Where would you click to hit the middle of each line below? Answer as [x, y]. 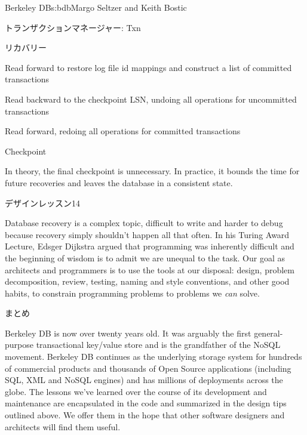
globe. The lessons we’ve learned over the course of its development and [136, 391]
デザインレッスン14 [42, 203]
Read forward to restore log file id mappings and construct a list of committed [148, 67]
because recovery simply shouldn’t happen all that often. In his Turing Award [147, 234]
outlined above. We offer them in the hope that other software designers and [145, 415]
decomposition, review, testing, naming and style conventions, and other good [147, 281]
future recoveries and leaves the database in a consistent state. [119, 182]
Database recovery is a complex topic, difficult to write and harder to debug [144, 223]
